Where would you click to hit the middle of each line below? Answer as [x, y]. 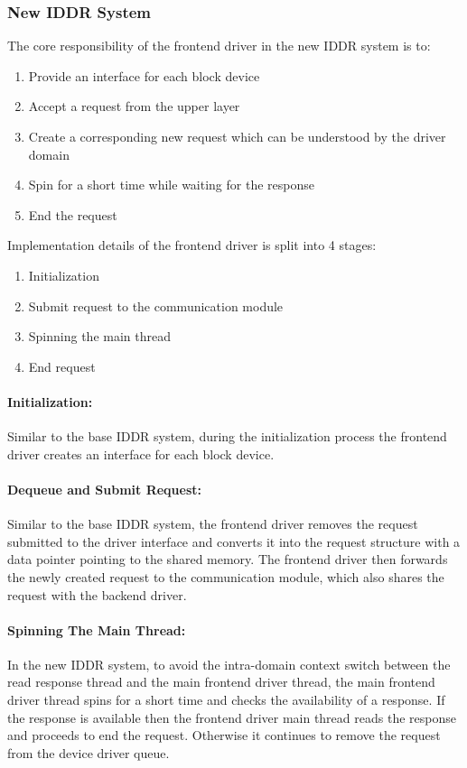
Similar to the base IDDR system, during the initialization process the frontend [227, 436]
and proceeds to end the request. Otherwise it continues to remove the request [224, 735]
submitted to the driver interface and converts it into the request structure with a [234, 541]
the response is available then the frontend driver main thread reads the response [232, 717]
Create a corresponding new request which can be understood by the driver [237, 136]
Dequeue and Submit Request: [105, 489]
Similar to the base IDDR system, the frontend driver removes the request [213, 524]
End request [62, 366]
